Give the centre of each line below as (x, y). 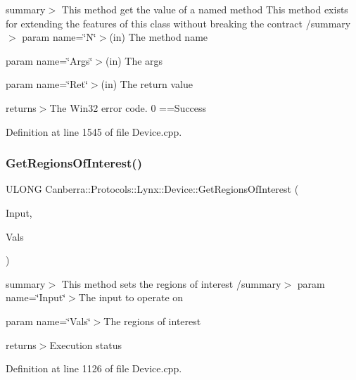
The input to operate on (131, 297)
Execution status (86, 344)
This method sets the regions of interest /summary (171, 283)
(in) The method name (159, 37)
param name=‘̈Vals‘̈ (48, 321)
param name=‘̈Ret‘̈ (47, 84)
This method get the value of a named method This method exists (205, 9)
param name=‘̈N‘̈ (59, 37)
